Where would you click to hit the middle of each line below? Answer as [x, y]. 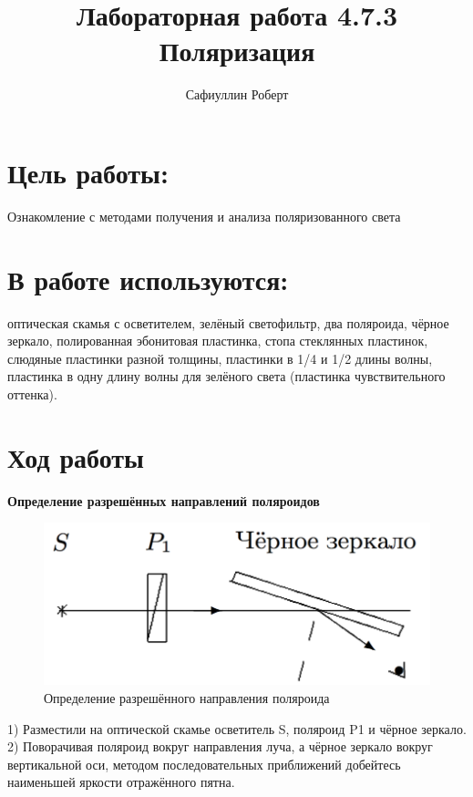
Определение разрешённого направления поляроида [187, 697]
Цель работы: [88, 172]
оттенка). [32, 393]
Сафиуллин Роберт [237, 94]
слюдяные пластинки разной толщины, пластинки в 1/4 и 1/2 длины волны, [220, 358]
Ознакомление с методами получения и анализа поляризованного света [204, 216]
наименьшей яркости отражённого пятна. [121, 782]
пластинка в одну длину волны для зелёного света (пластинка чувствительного [226, 376]
